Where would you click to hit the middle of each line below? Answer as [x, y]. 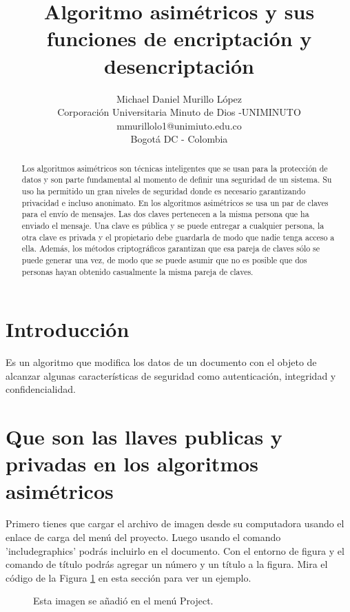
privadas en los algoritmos [132, 463]
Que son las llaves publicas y [144, 437]
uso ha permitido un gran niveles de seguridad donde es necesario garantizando [164, 191]
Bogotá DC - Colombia [179, 139]
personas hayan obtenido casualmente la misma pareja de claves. [137, 271]
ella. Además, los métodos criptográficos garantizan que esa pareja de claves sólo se [171, 248]
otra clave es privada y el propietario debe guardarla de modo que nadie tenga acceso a [178, 237]
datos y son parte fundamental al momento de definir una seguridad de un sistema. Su [177, 180]
